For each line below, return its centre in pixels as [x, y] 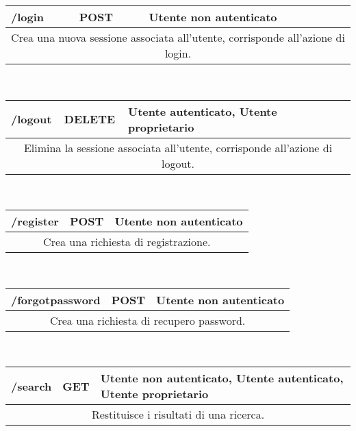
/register [35, 221]
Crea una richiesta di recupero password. [148, 320]
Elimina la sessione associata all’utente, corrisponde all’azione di [178, 147]
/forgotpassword [56, 299]
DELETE [90, 119]
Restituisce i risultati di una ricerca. [178, 415]
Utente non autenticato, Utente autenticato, [222, 378]
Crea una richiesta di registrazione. [127, 242]
